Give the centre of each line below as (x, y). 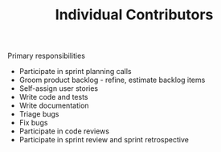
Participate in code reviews (64, 131)
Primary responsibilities (47, 56)
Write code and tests (53, 97)
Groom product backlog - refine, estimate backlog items (112, 80)
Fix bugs (33, 123)
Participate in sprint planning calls (75, 72)
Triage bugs (39, 114)
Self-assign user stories (58, 88)
